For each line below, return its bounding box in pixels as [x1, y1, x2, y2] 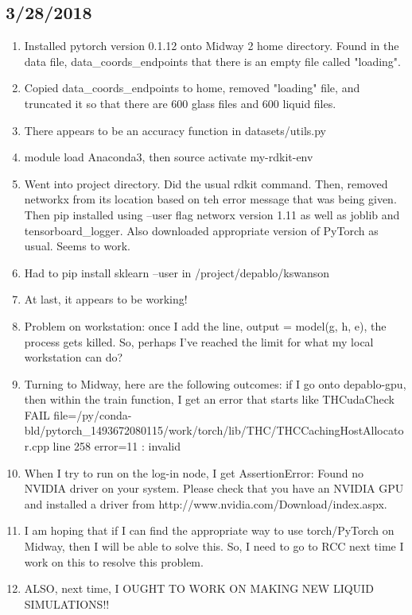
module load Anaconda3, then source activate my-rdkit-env [24, 149, 313, 165]
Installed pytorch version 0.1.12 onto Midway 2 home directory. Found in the [24, 37, 399, 54]
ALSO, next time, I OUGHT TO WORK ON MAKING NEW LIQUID [24, 580, 374, 597]
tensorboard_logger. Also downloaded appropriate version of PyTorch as [24, 222, 379, 238]
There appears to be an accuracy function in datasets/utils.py [24, 122, 327, 138]
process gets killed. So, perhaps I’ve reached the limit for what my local [24, 333, 374, 350]
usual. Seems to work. [24, 238, 130, 254]
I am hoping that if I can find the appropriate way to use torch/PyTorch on [24, 522, 395, 539]
